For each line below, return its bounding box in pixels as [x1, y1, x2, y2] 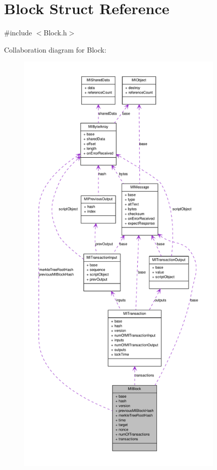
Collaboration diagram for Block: [4, 44, 106, 55]
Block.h [43, 27, 67, 38]
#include [4, 27, 32, 38]
